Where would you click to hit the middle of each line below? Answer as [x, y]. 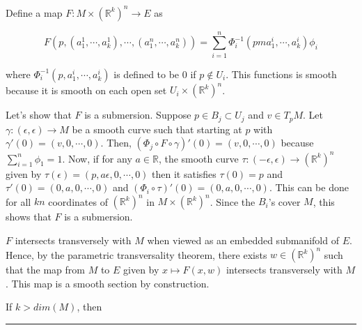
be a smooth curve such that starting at [157, 129]
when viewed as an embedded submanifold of [243, 240]
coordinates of [78, 201]
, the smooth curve [198, 158]
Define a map [34, 12]
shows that [29, 217]
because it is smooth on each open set [86, 90]
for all [18, 201]
